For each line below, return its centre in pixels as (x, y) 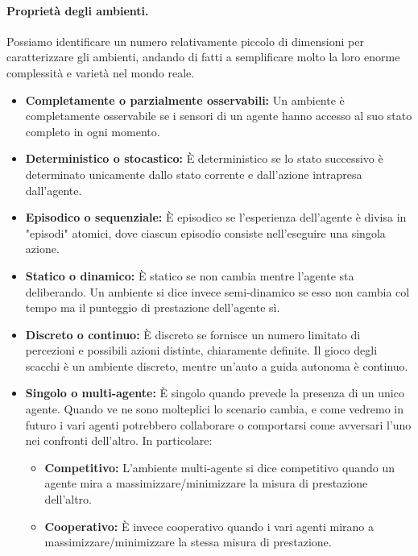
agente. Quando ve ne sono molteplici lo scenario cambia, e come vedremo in (214, 409)
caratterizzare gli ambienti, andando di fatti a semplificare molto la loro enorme (203, 57)
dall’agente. (54, 190)
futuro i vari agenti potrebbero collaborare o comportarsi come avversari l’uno (218, 424)
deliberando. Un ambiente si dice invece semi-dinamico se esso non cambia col (217, 291)
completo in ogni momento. (93, 131)
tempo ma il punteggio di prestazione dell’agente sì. (153, 307)
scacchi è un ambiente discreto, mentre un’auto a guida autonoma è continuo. (217, 365)
